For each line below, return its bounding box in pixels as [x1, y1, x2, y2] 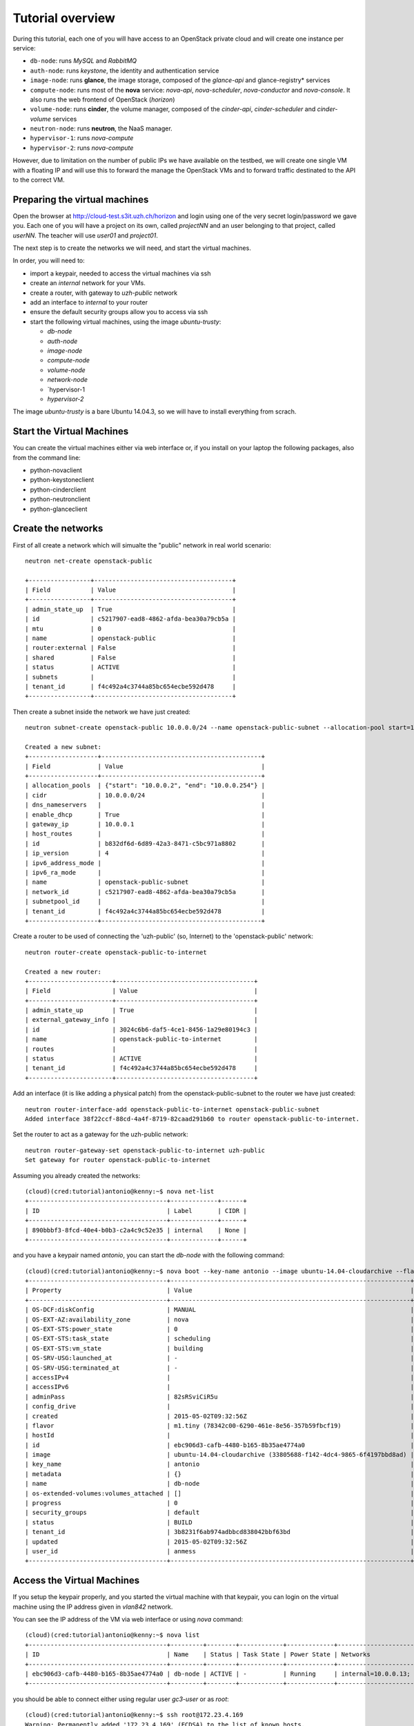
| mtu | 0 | [25, 625, 236, 632]
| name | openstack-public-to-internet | [25, 1036, 258, 1043]
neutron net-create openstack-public [25, 556, 153, 565]
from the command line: [12, 453, 81, 462]
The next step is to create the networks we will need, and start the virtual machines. [12, 244, 251, 252]
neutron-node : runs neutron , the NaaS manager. [30, 124, 172, 133]
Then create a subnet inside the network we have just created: [12, 708, 191, 716]
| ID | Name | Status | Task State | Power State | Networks [25, 1651, 371, 1658]
